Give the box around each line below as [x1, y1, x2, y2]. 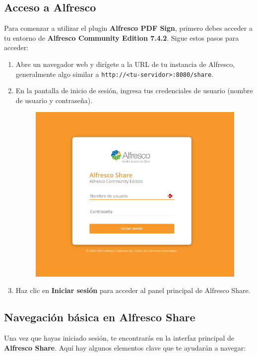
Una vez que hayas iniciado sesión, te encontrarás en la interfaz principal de [4, 333, 235, 343]
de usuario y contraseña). [15, 95, 93, 105]
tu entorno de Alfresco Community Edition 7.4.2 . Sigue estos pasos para [4, 32, 239, 43]
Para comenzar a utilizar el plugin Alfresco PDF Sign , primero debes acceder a [4, 23, 253, 33]
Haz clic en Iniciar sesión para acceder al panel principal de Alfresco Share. [15, 285, 251, 296]
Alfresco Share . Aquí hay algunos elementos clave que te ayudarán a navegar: [4, 342, 246, 353]
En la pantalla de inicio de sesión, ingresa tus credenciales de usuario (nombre [15, 85, 253, 96]
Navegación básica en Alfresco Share [4, 309, 195, 325]
